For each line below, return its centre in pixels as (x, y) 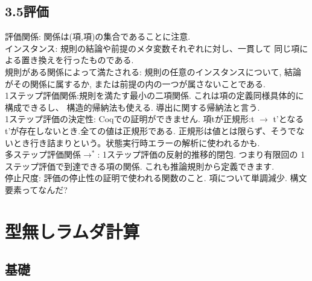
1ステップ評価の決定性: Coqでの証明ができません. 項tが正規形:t (130, 119)
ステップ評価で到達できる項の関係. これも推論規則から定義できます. (140, 166)
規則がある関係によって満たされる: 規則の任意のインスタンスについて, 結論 (153, 71)
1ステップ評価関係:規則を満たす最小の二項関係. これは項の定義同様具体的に (154, 95)
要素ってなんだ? (36, 189)
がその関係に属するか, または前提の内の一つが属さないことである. (135, 83)
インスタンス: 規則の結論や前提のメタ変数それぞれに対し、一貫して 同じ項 (152, 48)
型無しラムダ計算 (72, 231)
